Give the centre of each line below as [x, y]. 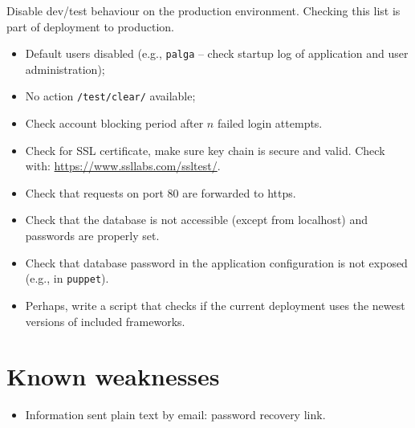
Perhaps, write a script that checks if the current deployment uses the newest [215, 305]
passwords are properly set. [92, 236]
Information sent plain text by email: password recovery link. [175, 415]
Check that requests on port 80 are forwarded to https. [161, 192]
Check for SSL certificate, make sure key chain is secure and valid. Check [205, 150]
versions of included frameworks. [105, 321]
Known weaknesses [113, 376]
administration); [65, 69]
